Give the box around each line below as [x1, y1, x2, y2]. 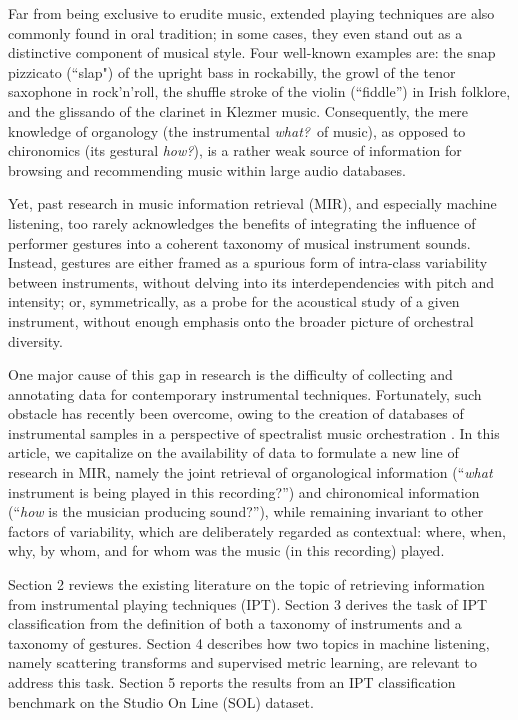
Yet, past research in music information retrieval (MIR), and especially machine [8, 193, 497, 214]
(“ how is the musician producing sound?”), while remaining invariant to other [8, 501, 484, 522]
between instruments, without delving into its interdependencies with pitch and [8, 271, 495, 292]
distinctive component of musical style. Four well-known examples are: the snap [8, 42, 496, 63]
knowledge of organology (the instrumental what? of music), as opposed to [8, 120, 466, 141]
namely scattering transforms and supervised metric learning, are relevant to [8, 652, 477, 673]
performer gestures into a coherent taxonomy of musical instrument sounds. [8, 232, 471, 253]
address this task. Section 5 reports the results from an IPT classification [8, 672, 456, 692]
